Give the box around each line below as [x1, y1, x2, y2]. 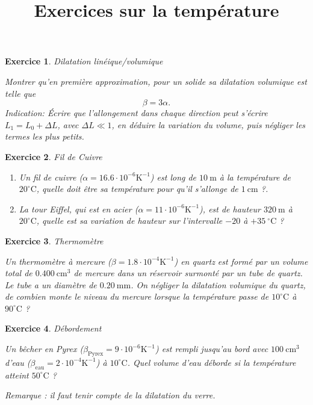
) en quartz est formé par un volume [174, 255, 308, 267]
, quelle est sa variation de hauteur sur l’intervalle [36, 214, 223, 227]
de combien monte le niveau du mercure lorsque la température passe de [5, 290, 269, 303]
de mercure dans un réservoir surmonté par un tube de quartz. [73, 267, 303, 279]
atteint [5, 368, 29, 381]
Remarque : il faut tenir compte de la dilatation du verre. [5, 389, 215, 401]
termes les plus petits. [5, 130, 84, 143]
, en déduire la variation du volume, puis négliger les [111, 118, 306, 131]
